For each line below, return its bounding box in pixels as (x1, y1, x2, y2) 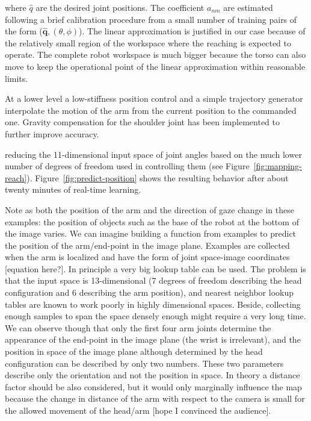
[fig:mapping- (253, 160, 302, 172)
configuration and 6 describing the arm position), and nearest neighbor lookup (5, 286, 294, 299)
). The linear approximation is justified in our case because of (79, 25, 306, 37)
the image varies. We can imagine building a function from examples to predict (5, 227, 297, 240)
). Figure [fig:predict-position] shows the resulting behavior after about (26, 171, 289, 184)
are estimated (223, 1, 273, 13)
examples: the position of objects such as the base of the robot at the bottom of (5, 215, 299, 228)
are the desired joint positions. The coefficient (35, 1, 205, 13)
